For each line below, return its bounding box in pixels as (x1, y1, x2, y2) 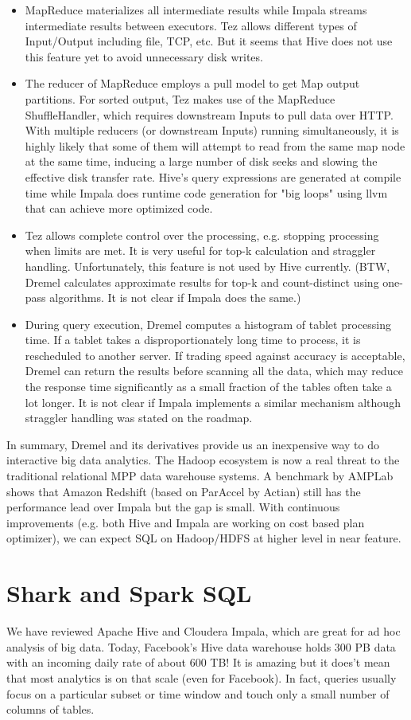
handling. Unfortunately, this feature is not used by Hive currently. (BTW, (25, 257, 390, 274)
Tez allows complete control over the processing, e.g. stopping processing (25, 226, 379, 243)
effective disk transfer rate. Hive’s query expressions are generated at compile (25, 168, 401, 185)
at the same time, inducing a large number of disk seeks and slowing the (25, 153, 378, 170)
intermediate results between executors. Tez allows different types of (25, 17, 357, 33)
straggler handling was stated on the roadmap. (25, 409, 253, 426)
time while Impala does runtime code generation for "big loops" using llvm (25, 184, 388, 201)
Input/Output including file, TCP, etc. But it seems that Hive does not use (25, 33, 393, 49)
